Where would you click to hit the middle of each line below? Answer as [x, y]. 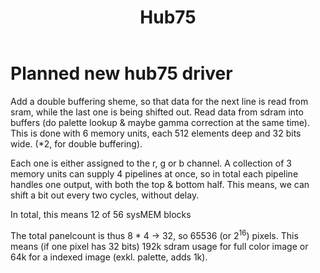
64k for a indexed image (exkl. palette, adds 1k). [109, 257]
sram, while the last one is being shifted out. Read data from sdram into [157, 112]
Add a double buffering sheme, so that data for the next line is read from [159, 101]
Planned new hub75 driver [121, 73]
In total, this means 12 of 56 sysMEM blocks [101, 214]
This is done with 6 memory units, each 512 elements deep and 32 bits [156, 133]
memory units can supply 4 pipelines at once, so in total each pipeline [154, 173]
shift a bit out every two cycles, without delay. [105, 195]
